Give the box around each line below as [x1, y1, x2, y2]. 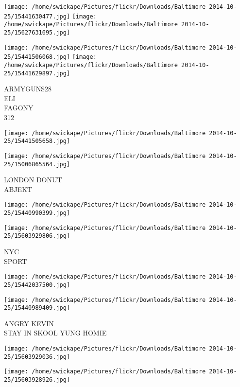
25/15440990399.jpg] [4, 210, 70, 217]
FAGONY [4, 103, 34, 113]
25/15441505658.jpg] [4, 138, 70, 145]
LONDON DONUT [4, 175, 62, 185]
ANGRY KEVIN [4, 318, 54, 328]
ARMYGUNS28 [4, 84, 51, 94]
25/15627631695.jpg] [4, 29, 70, 36]
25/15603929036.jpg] [4, 353, 70, 360]
